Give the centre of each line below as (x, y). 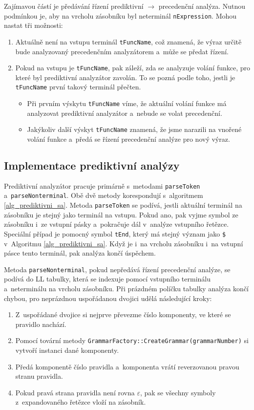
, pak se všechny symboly (178, 392)
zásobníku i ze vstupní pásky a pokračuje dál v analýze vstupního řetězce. (116, 224)
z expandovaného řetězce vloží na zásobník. (81, 402)
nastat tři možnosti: (33, 25)
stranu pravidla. (39, 376)
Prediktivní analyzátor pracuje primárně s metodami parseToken (102, 185)
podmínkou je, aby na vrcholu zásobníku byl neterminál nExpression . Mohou (120, 15)
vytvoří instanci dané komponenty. (67, 350)
